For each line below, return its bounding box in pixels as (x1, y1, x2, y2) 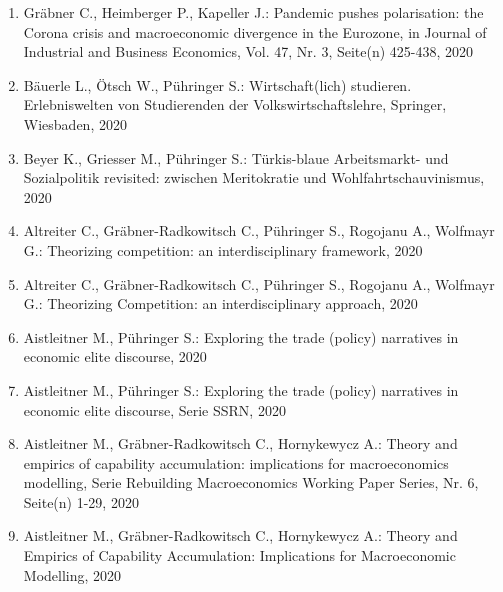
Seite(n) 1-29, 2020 (23, 491, 139, 512)
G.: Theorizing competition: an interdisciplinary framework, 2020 (23, 239, 423, 260)
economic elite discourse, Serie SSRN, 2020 (23, 399, 286, 420)
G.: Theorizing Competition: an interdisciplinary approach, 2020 (23, 293, 418, 314)
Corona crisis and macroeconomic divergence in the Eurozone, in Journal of (23, 21, 487, 42)
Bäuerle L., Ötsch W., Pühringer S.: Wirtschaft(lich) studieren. (23, 74, 412, 95)
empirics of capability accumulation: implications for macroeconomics (23, 452, 449, 473)
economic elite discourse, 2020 (23, 346, 207, 367)
